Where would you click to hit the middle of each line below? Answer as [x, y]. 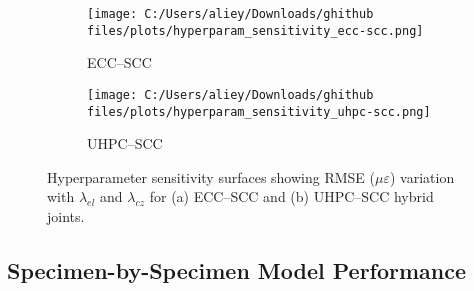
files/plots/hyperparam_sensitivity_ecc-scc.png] [255, 30]
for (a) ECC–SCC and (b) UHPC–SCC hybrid [291, 196]
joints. [66, 216]
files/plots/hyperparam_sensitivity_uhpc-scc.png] [259, 111]
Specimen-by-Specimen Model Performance [237, 269]
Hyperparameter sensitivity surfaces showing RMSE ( [211, 176]
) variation [422, 176]
